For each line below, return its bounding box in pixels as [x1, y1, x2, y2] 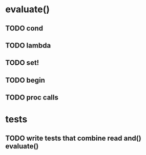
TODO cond [5, 24, 44, 33]
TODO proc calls [5, 93, 59, 102]
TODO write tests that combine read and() [5, 134, 142, 142]
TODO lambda [5, 41, 51, 49]
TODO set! [5, 59, 39, 67]
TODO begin [5, 75, 45, 85]
